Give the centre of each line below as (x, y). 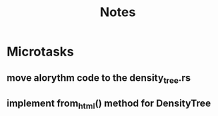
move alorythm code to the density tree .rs (99, 78)
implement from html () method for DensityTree (109, 104)
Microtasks (41, 52)
